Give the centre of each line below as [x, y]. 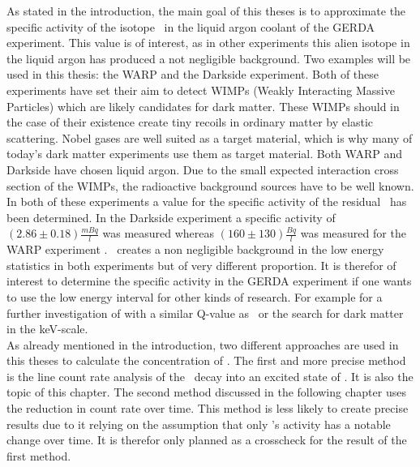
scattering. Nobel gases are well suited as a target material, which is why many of [210, 137]
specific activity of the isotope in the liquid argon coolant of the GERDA [191, 26]
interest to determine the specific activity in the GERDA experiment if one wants [209, 281]
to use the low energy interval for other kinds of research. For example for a [195, 296]
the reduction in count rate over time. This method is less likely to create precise [208, 408]
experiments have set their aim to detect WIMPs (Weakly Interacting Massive [201, 90]
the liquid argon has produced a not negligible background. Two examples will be [209, 58]
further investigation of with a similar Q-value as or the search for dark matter [205, 313]
